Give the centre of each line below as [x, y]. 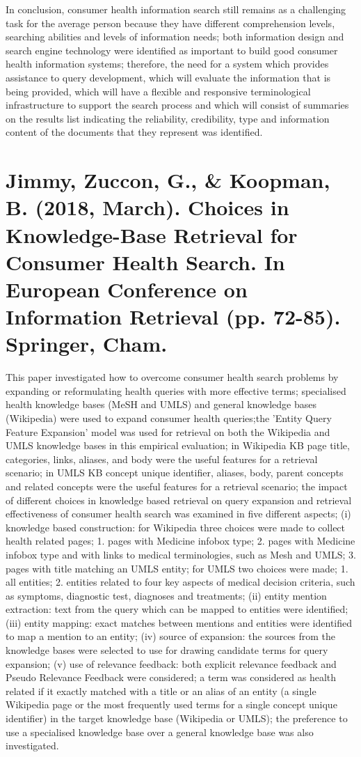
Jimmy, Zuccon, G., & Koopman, [168, 180]
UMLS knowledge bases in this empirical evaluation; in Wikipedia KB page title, [178, 445]
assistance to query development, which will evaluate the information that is [168, 77]
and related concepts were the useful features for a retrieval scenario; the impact [177, 486]
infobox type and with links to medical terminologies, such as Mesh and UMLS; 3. [181, 554]
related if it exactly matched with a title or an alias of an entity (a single [161, 690]
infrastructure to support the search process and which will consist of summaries [177, 105]
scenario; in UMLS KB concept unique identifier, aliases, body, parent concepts [175, 473]
